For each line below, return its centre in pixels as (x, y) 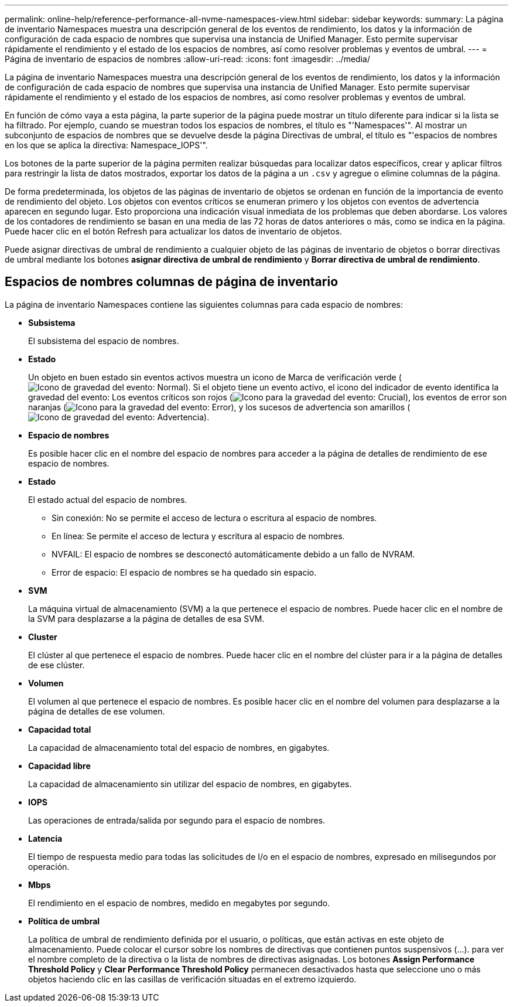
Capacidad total (60, 729)
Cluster (43, 637)
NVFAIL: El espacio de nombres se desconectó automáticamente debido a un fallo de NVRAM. (233, 554)
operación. (49, 866)
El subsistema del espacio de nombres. (104, 341)
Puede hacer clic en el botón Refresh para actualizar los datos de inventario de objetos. (173, 231)
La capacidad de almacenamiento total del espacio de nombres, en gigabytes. (179, 747)
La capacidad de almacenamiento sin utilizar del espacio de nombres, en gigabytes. (190, 784)
